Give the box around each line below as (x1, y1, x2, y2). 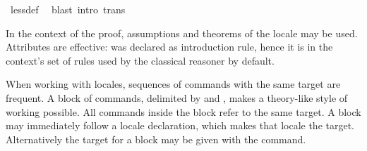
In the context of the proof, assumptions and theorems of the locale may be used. (6, 25, 358, 40)
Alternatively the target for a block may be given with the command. (6, 131, 306, 146)
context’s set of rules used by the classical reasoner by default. (6, 53, 275, 67)
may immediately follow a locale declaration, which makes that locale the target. (6, 118, 355, 133)
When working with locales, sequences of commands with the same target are (6, 77, 341, 91)
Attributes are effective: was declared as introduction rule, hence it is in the (6, 39, 333, 54)
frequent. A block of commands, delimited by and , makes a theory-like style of (6, 90, 348, 105)
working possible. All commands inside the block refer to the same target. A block (6, 104, 361, 119)
